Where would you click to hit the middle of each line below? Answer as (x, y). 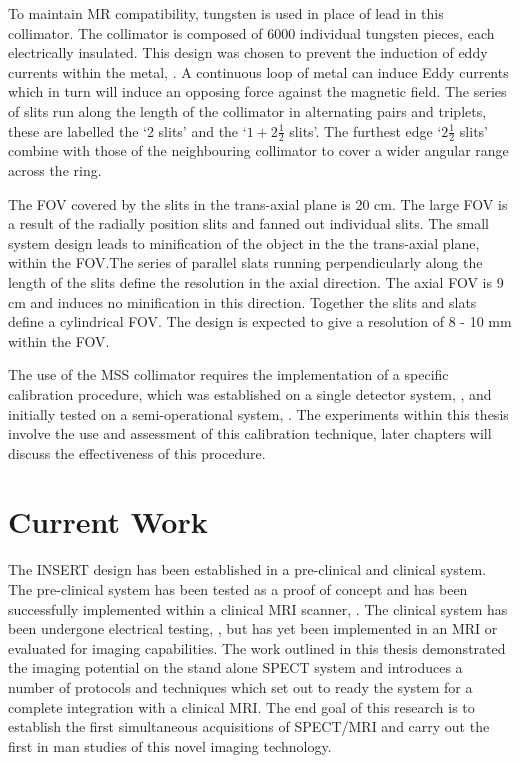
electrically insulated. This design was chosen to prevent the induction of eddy (248, 52)
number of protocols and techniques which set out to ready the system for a (240, 686)
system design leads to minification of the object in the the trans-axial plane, (244, 242)
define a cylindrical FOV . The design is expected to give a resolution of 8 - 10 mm (260, 321)
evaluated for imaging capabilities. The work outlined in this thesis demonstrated (257, 647)
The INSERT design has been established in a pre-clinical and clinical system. (247, 569)
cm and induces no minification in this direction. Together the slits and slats (242, 301)
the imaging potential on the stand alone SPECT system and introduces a (235, 667)
